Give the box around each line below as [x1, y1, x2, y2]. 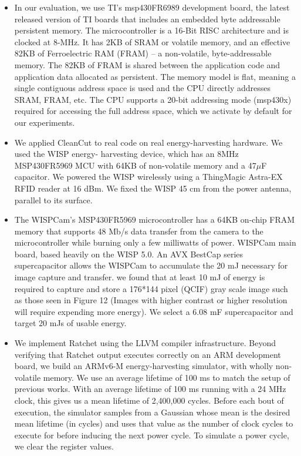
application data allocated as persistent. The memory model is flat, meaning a [14, 70, 296, 82]
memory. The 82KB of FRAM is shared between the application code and [14, 58, 280, 71]
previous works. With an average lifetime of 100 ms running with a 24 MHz [14, 383, 286, 395]
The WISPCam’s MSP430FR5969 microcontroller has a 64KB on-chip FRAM [14, 213, 295, 226]
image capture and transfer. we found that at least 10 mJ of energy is [14, 271, 265, 283]
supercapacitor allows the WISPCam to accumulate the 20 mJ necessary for [14, 259, 288, 271]
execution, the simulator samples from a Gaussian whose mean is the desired [14, 405, 290, 418]
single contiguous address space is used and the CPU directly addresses [14, 82, 271, 94]
